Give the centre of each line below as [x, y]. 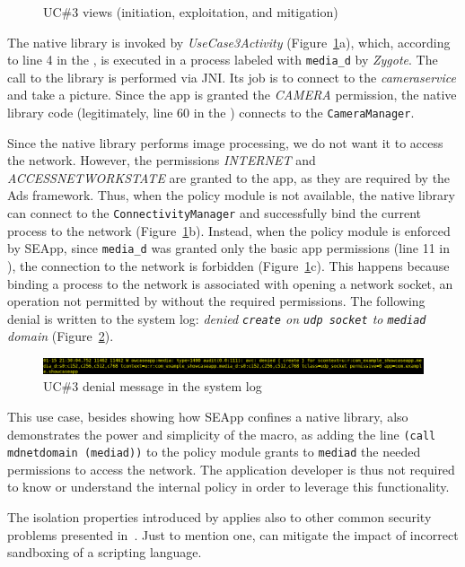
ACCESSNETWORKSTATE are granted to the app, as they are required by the [229, 177]
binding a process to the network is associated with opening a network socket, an [230, 283]
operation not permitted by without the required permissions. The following [216, 301]
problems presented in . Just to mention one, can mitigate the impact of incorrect [233, 534]
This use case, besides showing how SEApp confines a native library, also [208, 416]
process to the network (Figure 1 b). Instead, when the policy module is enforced [229, 230]
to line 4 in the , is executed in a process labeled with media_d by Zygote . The [223, 60]
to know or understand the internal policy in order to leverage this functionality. [228, 487]
